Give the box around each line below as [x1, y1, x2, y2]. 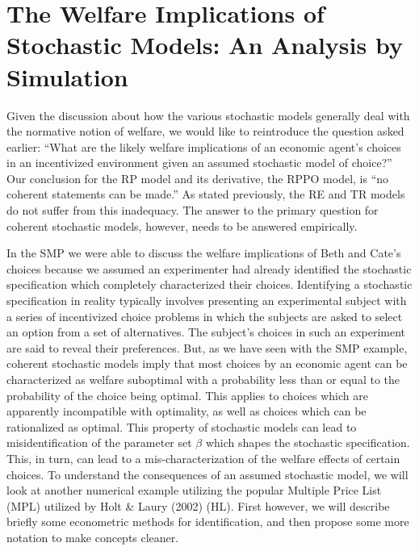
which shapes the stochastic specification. [205, 434, 410, 451]
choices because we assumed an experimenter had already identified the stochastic [6, 260, 412, 277]
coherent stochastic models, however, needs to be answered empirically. [6, 217, 358, 234]
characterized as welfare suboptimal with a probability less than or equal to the [6, 371, 400, 387]
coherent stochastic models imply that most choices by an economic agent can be [6, 355, 408, 372]
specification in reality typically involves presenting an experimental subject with [6, 292, 407, 309]
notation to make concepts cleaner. [6, 528, 179, 545]
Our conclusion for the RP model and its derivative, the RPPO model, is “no [6, 169, 389, 186]
